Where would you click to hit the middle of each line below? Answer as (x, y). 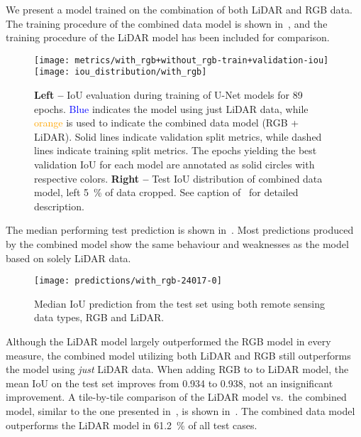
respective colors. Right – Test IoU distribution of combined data (178, 178)
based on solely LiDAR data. (68, 258)
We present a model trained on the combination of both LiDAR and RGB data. (179, 9)
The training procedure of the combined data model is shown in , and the (167, 23)
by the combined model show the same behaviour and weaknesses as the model (177, 244)
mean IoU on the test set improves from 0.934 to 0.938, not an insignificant (170, 383)
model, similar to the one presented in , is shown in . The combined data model (180, 411)
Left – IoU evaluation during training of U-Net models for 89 (168, 95)
